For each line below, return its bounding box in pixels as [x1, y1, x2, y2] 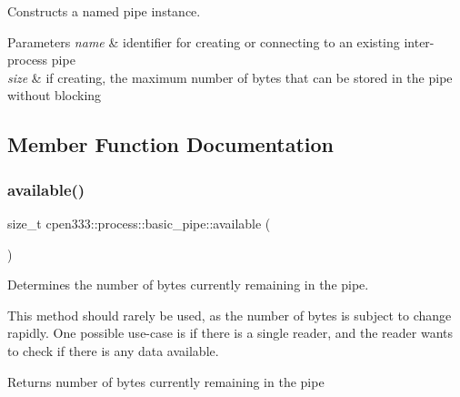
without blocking [7, 86, 102, 105]
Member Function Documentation [7, 130, 335, 158]
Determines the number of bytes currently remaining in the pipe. [7, 275, 369, 294]
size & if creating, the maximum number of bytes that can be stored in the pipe [7, 67, 453, 87]
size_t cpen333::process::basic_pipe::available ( [7, 213, 271, 232]
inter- [404, 32, 435, 51]
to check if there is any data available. [7, 341, 219, 360]
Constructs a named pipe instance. [7, 2, 201, 20]
